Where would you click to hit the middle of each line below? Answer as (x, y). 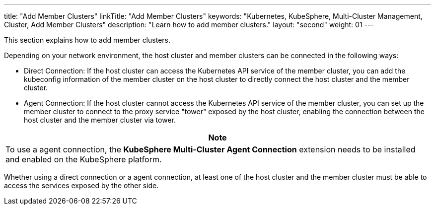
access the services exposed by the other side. (81, 185)
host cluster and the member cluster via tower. (100, 120)
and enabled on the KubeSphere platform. (84, 159)
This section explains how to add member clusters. (87, 40)
